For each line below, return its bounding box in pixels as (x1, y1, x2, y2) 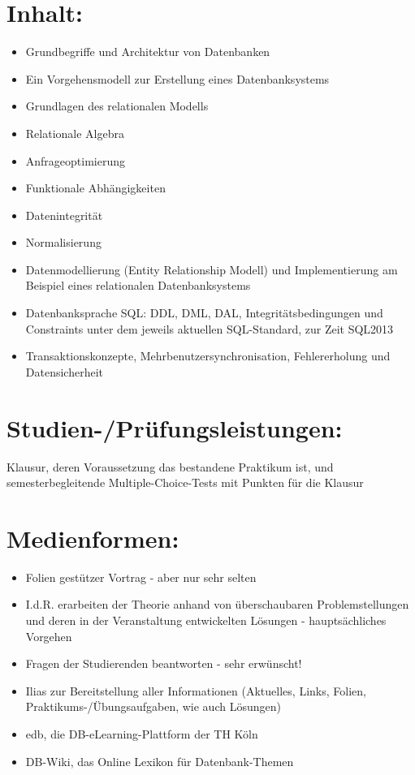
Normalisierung (25, 234, 102, 251)
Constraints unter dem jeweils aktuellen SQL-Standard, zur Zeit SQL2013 (25, 320, 394, 337)
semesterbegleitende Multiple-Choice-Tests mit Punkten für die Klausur (6, 474, 364, 491)
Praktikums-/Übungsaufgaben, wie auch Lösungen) (25, 698, 281, 715)
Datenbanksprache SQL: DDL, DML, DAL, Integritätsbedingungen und (25, 304, 383, 321)
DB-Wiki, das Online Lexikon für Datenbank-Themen (25, 752, 294, 769)
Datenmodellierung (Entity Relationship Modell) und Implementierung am (25, 260, 398, 278)
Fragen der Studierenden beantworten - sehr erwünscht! (25, 655, 302, 672)
